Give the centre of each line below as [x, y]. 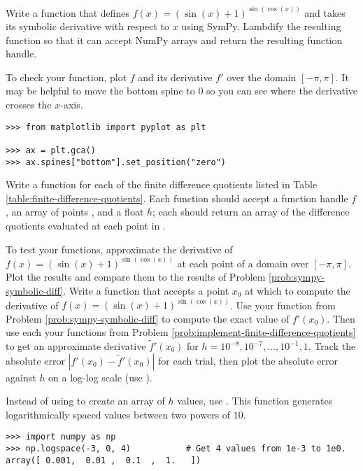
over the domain [262, 77]
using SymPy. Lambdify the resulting [261, 26]
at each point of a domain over [243, 263]
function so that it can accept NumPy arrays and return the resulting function [174, 40]
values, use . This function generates [255, 401]
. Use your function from [283, 305]
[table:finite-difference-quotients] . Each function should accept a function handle [177, 198]
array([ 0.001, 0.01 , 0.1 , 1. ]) [104, 460]
